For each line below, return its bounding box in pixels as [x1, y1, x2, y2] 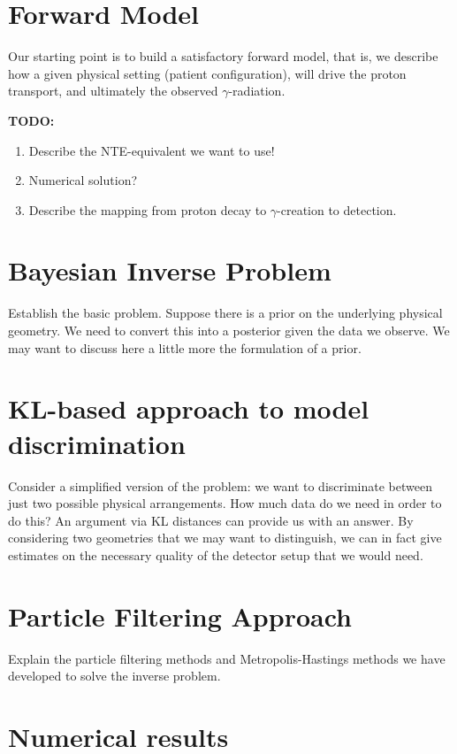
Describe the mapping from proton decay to [28, 200, 267, 219]
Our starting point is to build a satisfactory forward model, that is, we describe [8, 47, 438, 65]
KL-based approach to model [8, 390, 369, 427]
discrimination [8, 425, 186, 461]
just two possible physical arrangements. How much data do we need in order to [8, 494, 442, 512]
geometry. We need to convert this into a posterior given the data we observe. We [8, 321, 450, 339]
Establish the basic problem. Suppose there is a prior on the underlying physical [8, 304, 443, 322]
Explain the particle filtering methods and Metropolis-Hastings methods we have [8, 649, 446, 667]
